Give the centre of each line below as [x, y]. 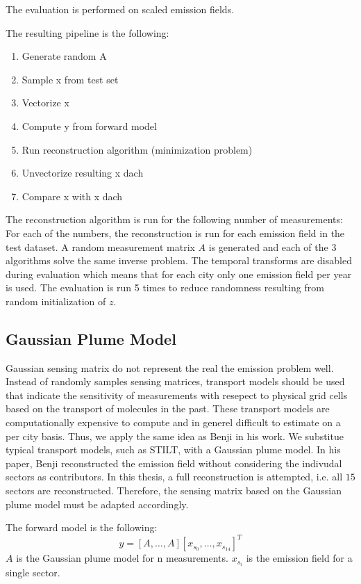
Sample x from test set [70, 79]
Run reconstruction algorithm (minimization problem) [137, 149]
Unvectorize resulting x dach [83, 173]
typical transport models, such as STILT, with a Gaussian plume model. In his [173, 449]
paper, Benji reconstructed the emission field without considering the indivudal [174, 463]
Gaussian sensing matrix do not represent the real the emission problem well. [170, 367]
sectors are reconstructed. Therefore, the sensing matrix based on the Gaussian [174, 490]
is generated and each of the [268, 246]
